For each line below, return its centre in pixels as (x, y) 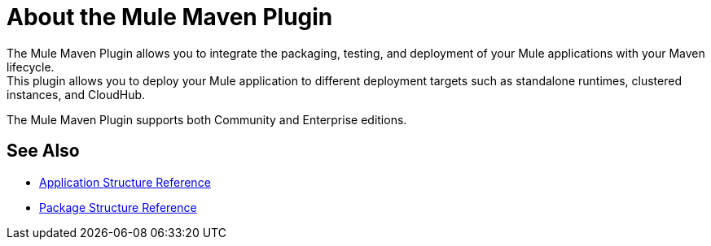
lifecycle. (31, 67)
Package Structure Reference (118, 207)
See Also (43, 151)
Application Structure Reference (125, 182)
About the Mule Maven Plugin (170, 17)
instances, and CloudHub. (76, 94)
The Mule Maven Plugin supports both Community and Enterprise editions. (207, 119)
